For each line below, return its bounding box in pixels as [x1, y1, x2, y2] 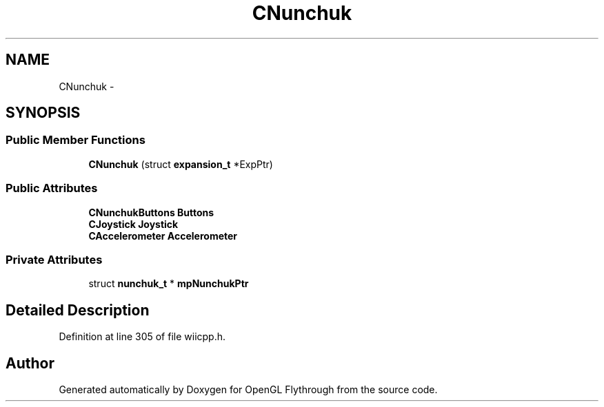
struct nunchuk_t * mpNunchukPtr [88, 278, 249, 290]
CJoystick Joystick [88, 218, 179, 230]
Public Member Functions [6, 133, 145, 147]
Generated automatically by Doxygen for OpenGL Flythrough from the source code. [59, 384, 438, 395]
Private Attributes [6, 252, 103, 267]
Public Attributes [6, 181, 98, 196]
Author [6, 354, 54, 372]
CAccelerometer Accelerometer [88, 229, 238, 242]
